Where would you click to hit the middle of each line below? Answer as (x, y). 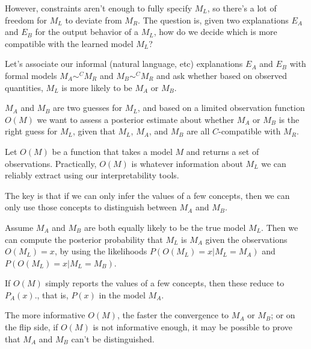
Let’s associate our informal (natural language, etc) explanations (124, 64)
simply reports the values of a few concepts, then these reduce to (165, 283)
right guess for (31, 131)
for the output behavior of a (87, 32)
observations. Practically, (51, 163)
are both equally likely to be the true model (165, 227)
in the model (122, 294)
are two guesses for (88, 108)
